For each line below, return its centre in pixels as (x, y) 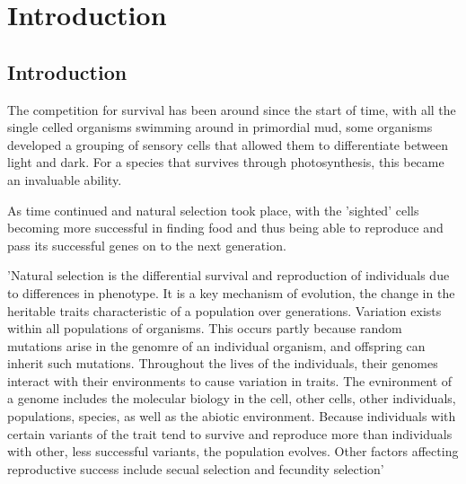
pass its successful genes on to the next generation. (147, 245)
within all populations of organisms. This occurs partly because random (205, 328)
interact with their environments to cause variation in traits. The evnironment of (230, 380)
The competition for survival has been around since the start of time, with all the (232, 109)
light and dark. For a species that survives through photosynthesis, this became (226, 162)
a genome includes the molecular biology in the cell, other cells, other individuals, (232, 398)
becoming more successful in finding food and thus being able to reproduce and (225, 228)
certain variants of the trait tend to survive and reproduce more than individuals (230, 433)
